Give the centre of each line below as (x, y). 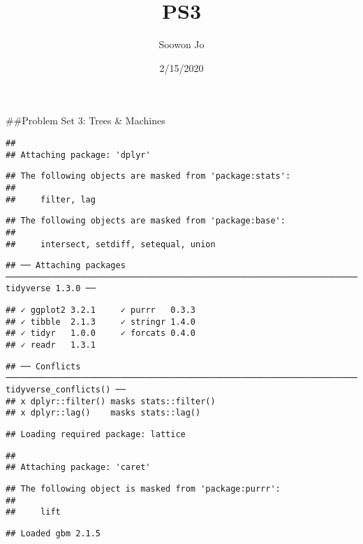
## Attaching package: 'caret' (78, 468)
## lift (33, 512)
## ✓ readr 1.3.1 (51, 345)
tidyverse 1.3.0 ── (51, 289)
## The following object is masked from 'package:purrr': (143, 489)
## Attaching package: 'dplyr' (78, 155)
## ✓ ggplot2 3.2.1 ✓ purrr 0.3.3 (101, 310)
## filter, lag (51, 199)
